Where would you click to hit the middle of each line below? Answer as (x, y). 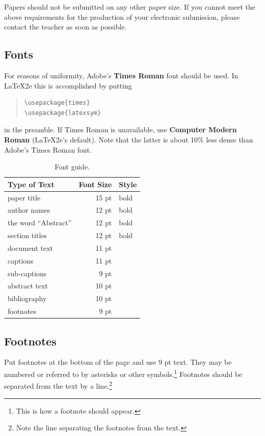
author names (29, 210)
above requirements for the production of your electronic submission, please (122, 17)
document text (31, 248)
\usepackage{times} (57, 103)
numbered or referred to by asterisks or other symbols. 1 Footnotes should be (123, 373)
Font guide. (72, 167)
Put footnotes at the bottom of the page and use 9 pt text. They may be (118, 362)
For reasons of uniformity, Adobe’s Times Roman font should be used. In (121, 75)
